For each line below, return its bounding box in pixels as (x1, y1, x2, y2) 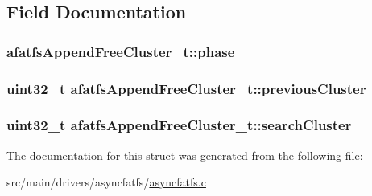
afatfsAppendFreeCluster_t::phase (6, 41, 235, 61)
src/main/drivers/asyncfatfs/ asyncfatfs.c (6, 174, 206, 190)
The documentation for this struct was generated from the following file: (6, 146, 363, 163)
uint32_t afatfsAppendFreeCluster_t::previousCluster (6, 78, 366, 98)
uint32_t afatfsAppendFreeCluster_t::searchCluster (6, 115, 352, 135)
